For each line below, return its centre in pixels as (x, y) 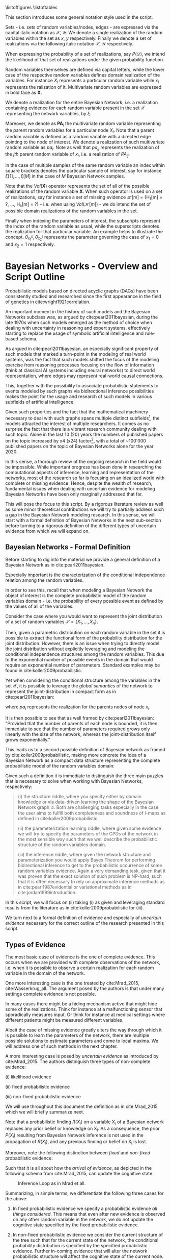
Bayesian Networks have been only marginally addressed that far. (74, 494)
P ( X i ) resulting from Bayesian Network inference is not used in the (75, 1136)
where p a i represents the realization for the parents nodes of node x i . (78, 708)
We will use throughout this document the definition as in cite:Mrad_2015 (81, 1106)
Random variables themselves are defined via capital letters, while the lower (85, 69)
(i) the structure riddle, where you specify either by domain (79, 797)
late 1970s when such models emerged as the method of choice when (79, 323)
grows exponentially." (28, 740)
